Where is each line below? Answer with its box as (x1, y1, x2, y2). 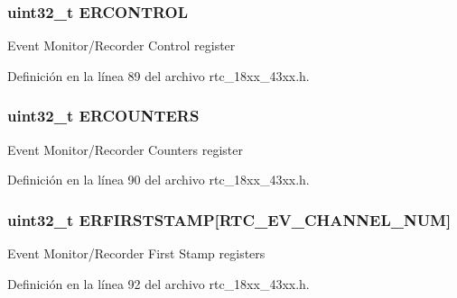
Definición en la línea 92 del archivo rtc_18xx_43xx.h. (7, 274, 310, 293)
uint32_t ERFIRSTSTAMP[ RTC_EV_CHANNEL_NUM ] (7, 208, 452, 230)
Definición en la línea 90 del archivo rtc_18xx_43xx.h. (7, 170, 310, 189)
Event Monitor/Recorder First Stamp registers (7, 244, 266, 263)
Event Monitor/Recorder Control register (7, 36, 236, 55)
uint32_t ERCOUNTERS (7, 104, 200, 127)
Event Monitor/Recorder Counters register (7, 140, 243, 158)
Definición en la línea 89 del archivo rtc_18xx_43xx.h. (7, 66, 310, 85)
